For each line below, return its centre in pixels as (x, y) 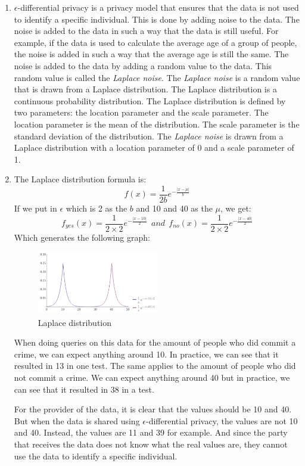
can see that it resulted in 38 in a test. (84, 389)
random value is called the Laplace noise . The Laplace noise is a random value (157, 77)
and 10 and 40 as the (174, 208)
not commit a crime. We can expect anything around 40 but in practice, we (152, 378)
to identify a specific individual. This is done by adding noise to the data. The (157, 19)
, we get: (236, 208)
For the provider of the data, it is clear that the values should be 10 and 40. (153, 409)
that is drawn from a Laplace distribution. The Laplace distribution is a (145, 89)
